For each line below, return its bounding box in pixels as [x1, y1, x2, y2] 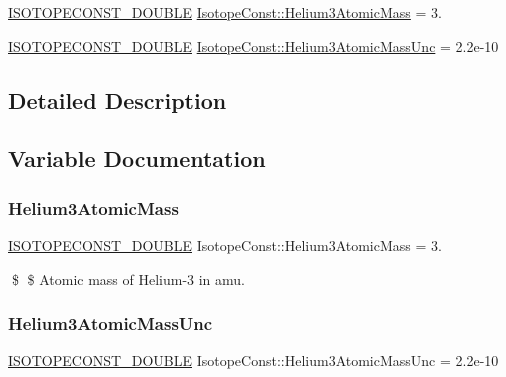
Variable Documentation [8, 143, 266, 174]
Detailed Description [8, 84, 227, 115]
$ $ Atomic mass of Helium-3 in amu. [11, 268, 246, 289]
